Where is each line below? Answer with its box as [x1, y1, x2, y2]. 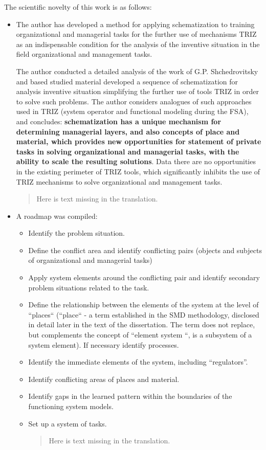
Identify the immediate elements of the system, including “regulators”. [28, 356, 248, 367]
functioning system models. [28, 401, 114, 411]
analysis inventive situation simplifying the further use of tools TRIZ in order [16, 86, 259, 97]
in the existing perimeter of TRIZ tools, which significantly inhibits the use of [16, 166, 260, 176]
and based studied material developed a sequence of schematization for [16, 76, 238, 86]
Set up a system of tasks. [28, 418, 107, 429]
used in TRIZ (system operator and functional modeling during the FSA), [16, 106, 249, 117]
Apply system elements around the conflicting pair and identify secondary [28, 272, 260, 283]
